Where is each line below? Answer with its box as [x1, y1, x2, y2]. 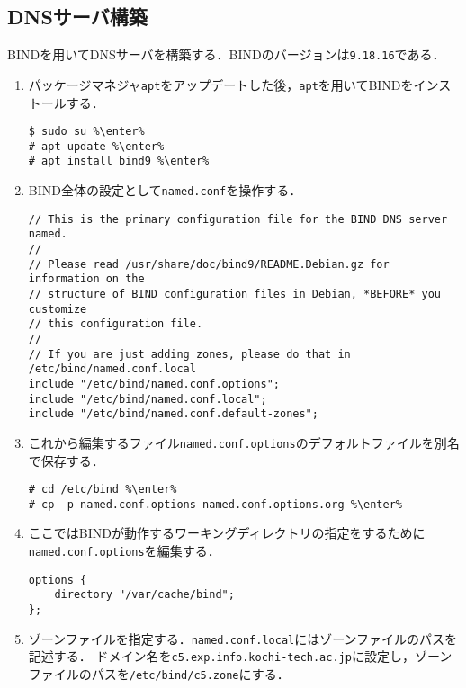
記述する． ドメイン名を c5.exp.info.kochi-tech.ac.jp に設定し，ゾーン [28, 647, 453, 666]
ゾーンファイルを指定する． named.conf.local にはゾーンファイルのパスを [28, 629, 458, 648]
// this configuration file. [28, 317, 203, 331]
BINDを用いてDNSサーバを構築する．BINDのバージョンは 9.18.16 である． [7, 45, 445, 64]
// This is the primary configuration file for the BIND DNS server [28, 212, 448, 226]
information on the [28, 273, 145, 286]
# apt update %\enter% [28, 139, 165, 153]
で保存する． [28, 451, 104, 469]
